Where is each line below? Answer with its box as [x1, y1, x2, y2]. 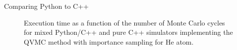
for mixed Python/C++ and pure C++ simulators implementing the [24, 27, 233, 37]
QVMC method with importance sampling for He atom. [24, 36, 194, 47]
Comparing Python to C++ [4, 1, 89, 11]
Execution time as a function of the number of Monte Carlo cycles [24, 17, 225, 27]
